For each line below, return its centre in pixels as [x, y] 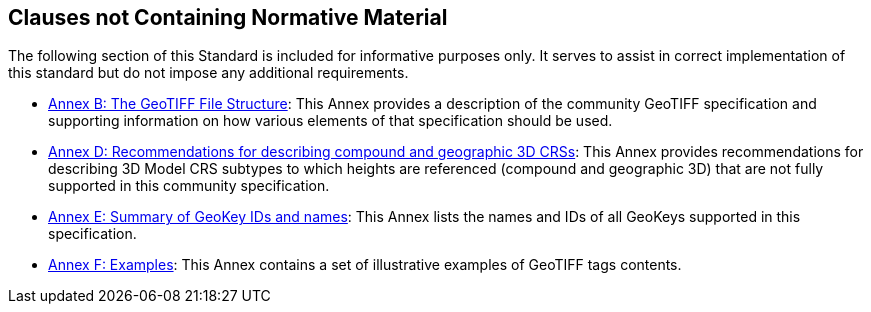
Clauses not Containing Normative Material [228, 17]
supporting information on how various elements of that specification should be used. [330, 121]
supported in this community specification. [189, 186]
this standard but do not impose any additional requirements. [208, 73]
